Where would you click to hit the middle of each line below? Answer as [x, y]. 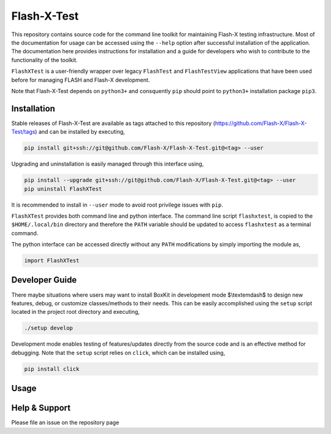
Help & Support [41, 408]
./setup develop [49, 328]
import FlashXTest [52, 261]
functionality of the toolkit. [44, 60]
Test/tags [23, 132]
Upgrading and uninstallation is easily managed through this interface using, [108, 164]
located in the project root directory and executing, [76, 312]
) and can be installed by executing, [80, 132]
